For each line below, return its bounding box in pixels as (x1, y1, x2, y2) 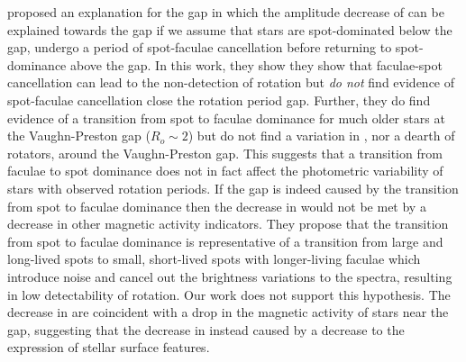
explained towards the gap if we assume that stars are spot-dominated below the (7, 20, 452, 39)
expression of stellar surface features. (7, 338, 210, 357)
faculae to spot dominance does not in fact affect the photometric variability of (7, 161, 443, 180)
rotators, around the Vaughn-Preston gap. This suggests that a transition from (7, 143, 443, 162)
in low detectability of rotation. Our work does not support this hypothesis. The (7, 285, 451, 303)
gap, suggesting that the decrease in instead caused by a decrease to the (7, 320, 405, 339)
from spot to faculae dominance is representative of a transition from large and (7, 231, 443, 250)
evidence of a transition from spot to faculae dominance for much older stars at (7, 108, 445, 127)
